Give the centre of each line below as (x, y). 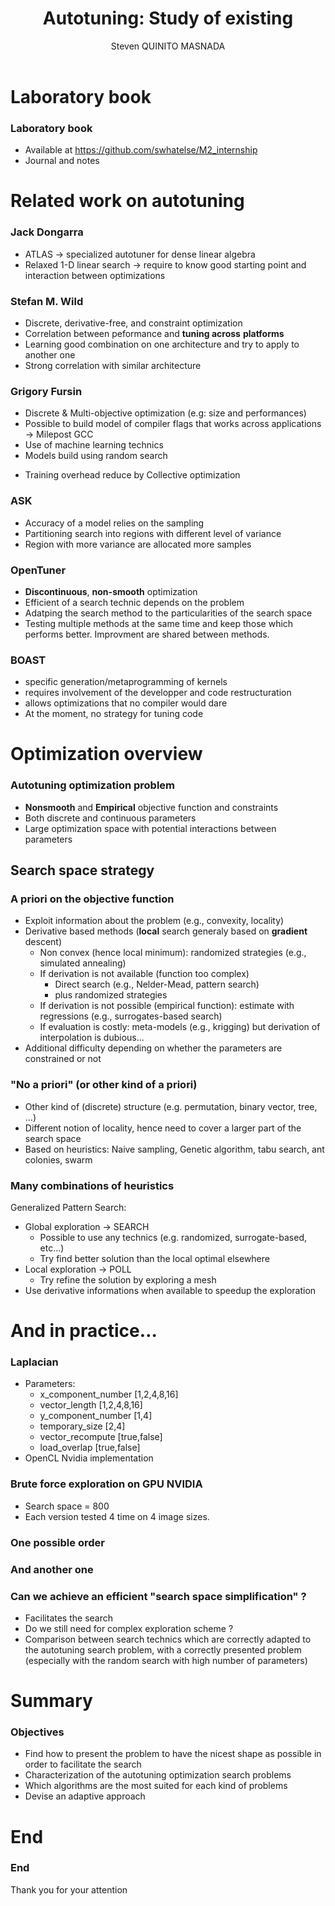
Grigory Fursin (46, 391)
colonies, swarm (58, 1159)
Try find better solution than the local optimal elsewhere (154, 1258)
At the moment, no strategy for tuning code (114, 714)
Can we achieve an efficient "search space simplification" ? (158, 1596)
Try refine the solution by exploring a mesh (128, 1279)
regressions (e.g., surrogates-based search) (131, 1016)
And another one (52, 1569)
